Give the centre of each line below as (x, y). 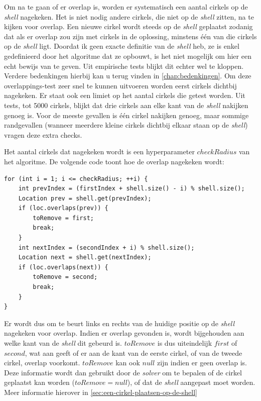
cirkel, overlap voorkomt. (42, 363)
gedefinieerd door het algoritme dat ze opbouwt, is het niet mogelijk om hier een (128, 56)
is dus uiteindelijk (185, 343)
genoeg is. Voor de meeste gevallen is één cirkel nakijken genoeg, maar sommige (126, 115)
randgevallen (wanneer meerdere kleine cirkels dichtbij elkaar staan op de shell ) (126, 125)
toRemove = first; (63, 218)
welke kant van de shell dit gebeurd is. (63, 343)
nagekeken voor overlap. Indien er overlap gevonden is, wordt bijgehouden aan (124, 333)
